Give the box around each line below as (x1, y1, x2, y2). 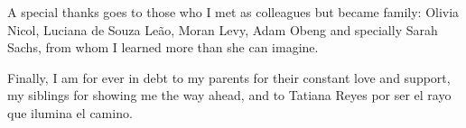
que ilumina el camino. (7, 103, 133, 122)
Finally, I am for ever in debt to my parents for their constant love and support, (7, 68, 451, 87)
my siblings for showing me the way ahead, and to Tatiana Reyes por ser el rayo (7, 86, 452, 105)
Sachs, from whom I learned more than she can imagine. (7, 38, 319, 57)
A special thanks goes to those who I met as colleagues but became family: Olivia (7, 3, 460, 21)
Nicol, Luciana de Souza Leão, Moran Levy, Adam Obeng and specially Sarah (7, 20, 438, 39)
